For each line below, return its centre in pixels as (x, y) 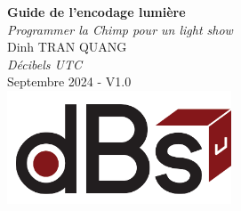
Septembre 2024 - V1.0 (69, 81)
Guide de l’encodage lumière (96, 12)
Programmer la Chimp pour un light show (120, 29)
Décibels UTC (44, 64)
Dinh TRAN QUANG (67, 47)
